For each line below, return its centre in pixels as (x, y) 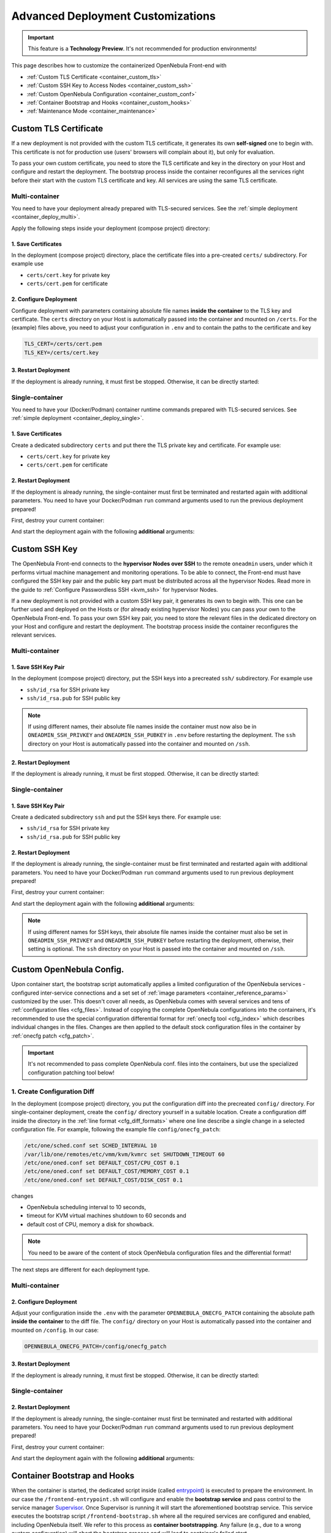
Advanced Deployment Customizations (113, 16)
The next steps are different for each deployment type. (81, 1270)
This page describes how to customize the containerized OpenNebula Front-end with (119, 66)
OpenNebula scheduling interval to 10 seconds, (86, 1207)
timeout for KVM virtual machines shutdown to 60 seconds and (106, 1216)
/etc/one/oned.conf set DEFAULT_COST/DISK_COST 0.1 (104, 1180)
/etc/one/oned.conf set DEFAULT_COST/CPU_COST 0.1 (102, 1163)
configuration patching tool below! (71, 1072)
